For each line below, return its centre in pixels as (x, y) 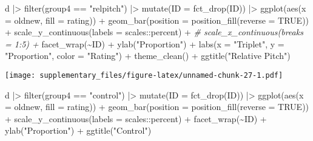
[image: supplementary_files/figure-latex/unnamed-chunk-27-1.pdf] (144, 75)
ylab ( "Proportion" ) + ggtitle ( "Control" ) (78, 130)
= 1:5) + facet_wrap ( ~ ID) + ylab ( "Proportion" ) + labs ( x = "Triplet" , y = (145, 43)
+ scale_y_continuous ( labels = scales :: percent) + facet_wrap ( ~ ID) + (136, 118)
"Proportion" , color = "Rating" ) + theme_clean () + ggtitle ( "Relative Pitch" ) (148, 56)
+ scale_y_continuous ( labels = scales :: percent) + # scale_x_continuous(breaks (154, 32)
